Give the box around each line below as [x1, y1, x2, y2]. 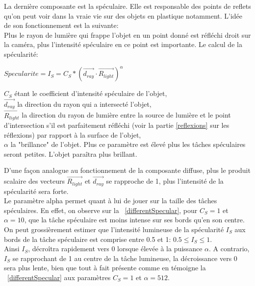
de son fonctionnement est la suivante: [4, 20, 119, 30]
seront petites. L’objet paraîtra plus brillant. [4, 148, 137, 159]
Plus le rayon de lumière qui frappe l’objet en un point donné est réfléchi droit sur [4, 29, 251, 40]
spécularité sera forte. [4, 186, 69, 196]
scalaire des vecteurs [4, 176, 65, 186]
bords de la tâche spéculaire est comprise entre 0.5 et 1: [4, 234, 171, 244]
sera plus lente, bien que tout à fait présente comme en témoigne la [4, 262, 206, 273]
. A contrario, [208, 243, 250, 254]
